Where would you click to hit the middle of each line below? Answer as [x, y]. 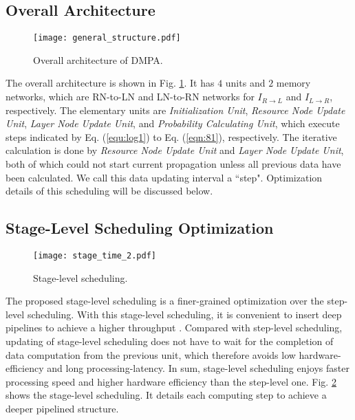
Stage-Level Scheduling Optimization [140, 228]
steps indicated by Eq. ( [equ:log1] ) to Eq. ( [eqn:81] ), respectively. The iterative [171, 136]
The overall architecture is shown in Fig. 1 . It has [110, 83]
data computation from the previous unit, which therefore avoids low [151, 354]
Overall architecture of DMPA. [98, 59]
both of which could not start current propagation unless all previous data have [173, 164]
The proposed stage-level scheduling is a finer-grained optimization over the [165, 301]
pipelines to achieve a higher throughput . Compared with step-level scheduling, [174, 328]
